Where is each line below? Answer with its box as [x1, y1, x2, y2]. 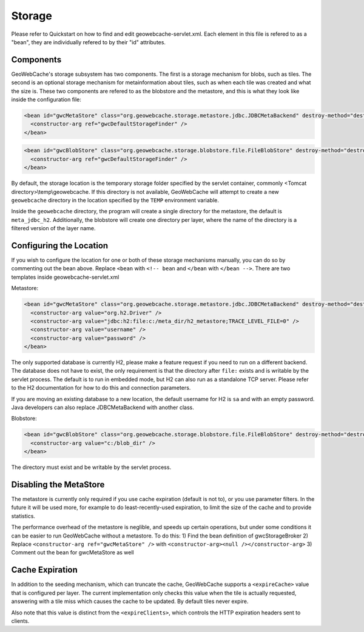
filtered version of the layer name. [11, 225, 96, 232]
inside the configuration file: [11, 96, 82, 103]
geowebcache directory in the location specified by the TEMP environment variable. [11, 196, 220, 204]
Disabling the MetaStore [11, 479, 105, 490]
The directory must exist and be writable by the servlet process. [11, 464, 172, 471]
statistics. [11, 512, 36, 519]
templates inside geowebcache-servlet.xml [11, 273, 120, 281]
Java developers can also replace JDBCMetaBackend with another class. [11, 404, 194, 411]
